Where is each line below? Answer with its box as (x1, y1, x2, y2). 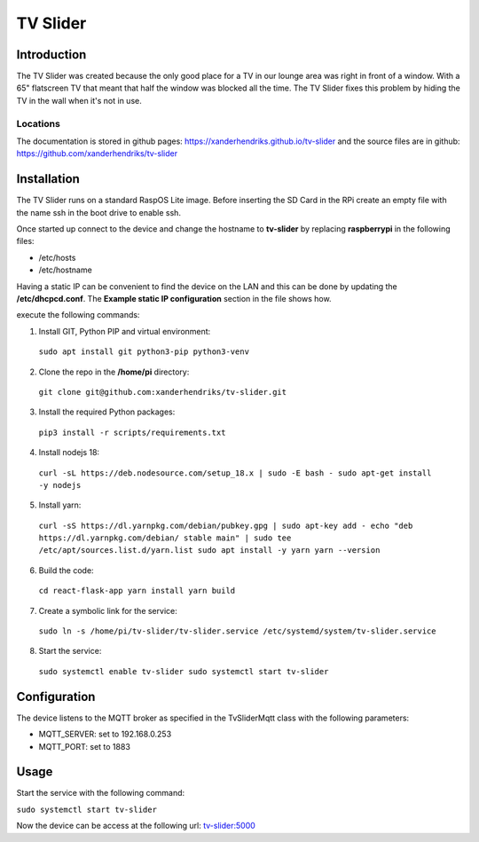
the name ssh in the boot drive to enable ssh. (16, 207, 182, 217)
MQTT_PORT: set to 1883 (38, 741, 130, 752)
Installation (16, 171, 80, 186)
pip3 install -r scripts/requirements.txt (38, 427, 226, 437)
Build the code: (38, 564, 94, 576)
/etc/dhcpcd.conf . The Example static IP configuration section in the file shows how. (16, 294, 332, 304)
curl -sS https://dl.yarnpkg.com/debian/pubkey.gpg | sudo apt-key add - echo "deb (38, 520, 413, 531)
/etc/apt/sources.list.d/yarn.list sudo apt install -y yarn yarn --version (38, 546, 381, 555)
